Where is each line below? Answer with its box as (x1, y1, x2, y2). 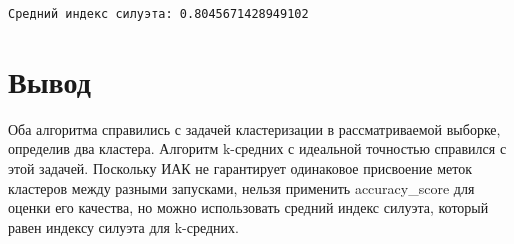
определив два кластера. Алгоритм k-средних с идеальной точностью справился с (8, 138, 507, 159)
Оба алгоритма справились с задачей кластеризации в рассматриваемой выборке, (8, 118, 501, 139)
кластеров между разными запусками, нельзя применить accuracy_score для (8, 177, 475, 198)
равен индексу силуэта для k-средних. (8, 216, 239, 237)
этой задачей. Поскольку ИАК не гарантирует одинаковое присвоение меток (8, 157, 472, 178)
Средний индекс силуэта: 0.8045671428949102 (8, 7, 309, 21)
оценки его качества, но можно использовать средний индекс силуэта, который (8, 197, 489, 218)
